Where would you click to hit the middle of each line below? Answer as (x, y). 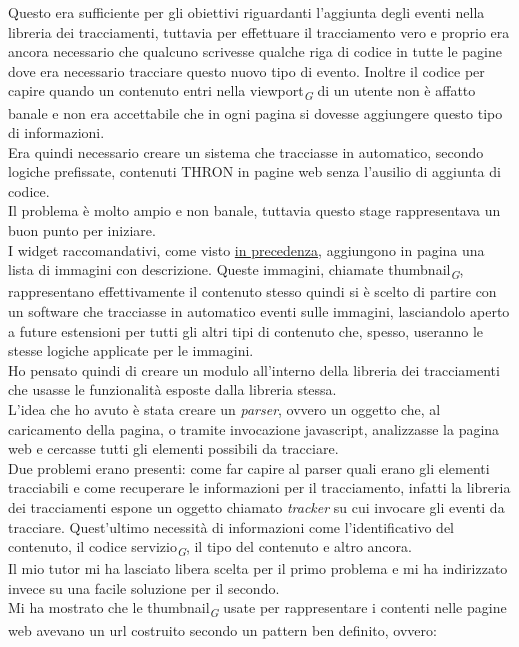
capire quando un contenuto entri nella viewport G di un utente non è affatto (242, 92)
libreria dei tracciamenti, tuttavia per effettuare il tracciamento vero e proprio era (259, 31)
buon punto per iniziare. (82, 230)
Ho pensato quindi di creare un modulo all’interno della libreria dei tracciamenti (254, 369)
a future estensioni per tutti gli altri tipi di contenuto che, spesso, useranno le (246, 330)
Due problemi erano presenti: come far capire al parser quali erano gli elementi (249, 467)
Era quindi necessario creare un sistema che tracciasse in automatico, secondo (246, 151)
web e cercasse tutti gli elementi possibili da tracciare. (173, 448)
